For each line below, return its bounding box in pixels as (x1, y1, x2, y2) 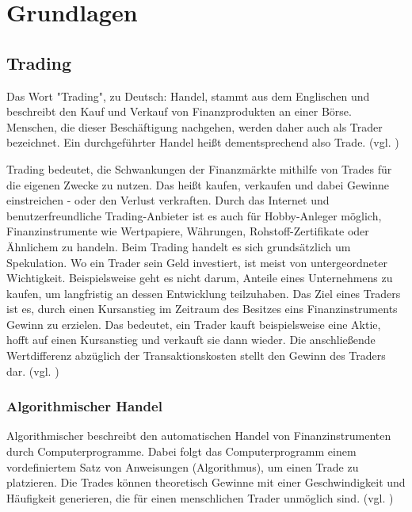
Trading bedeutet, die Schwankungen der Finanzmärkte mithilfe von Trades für (6, 160, 392, 177)
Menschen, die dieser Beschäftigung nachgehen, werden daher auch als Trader (6, 118, 383, 135)
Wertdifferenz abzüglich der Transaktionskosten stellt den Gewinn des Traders (6, 347, 386, 364)
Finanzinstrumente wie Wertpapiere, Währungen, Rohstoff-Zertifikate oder (6, 223, 369, 239)
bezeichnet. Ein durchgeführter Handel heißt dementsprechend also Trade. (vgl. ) (6, 134, 399, 151)
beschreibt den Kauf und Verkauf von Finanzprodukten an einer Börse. (6, 103, 352, 120)
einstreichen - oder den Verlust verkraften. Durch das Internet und (6, 192, 330, 208)
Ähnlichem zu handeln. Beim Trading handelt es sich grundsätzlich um (6, 238, 351, 254)
